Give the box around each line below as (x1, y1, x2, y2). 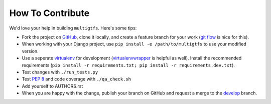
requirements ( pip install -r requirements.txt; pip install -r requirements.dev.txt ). (22, 62, 235, 68)
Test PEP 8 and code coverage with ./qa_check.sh (22, 76, 131, 82)
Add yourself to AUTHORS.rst (22, 83, 83, 89)
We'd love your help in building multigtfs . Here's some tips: (9, 25, 137, 31)
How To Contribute (9, 7, 90, 18)
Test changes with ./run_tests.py (22, 69, 98, 75)
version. (22, 48, 39, 54)
